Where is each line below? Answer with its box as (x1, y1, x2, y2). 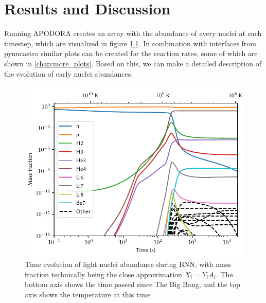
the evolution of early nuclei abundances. (4, 68, 133, 79)
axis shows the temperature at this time (25, 289, 151, 300)
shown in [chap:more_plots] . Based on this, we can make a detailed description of (4, 58, 261, 68)
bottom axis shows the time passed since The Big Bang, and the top (25, 279, 240, 290)
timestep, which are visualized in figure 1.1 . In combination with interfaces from (4, 38, 257, 48)
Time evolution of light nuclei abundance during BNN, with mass (25, 259, 231, 270)
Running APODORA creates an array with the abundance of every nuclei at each (4, 28, 262, 39)
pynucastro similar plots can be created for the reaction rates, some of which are (4, 48, 258, 59)
